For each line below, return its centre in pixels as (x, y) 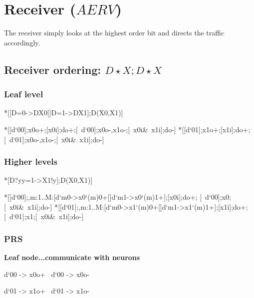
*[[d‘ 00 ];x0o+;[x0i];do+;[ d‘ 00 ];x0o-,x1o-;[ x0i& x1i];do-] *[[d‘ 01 (101, 129)
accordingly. (22, 42)
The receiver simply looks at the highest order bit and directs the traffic (114, 33)
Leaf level (24, 94)
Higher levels (31, 161)
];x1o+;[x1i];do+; (224, 129)
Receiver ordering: (53, 69)
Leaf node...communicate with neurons (72, 257)
